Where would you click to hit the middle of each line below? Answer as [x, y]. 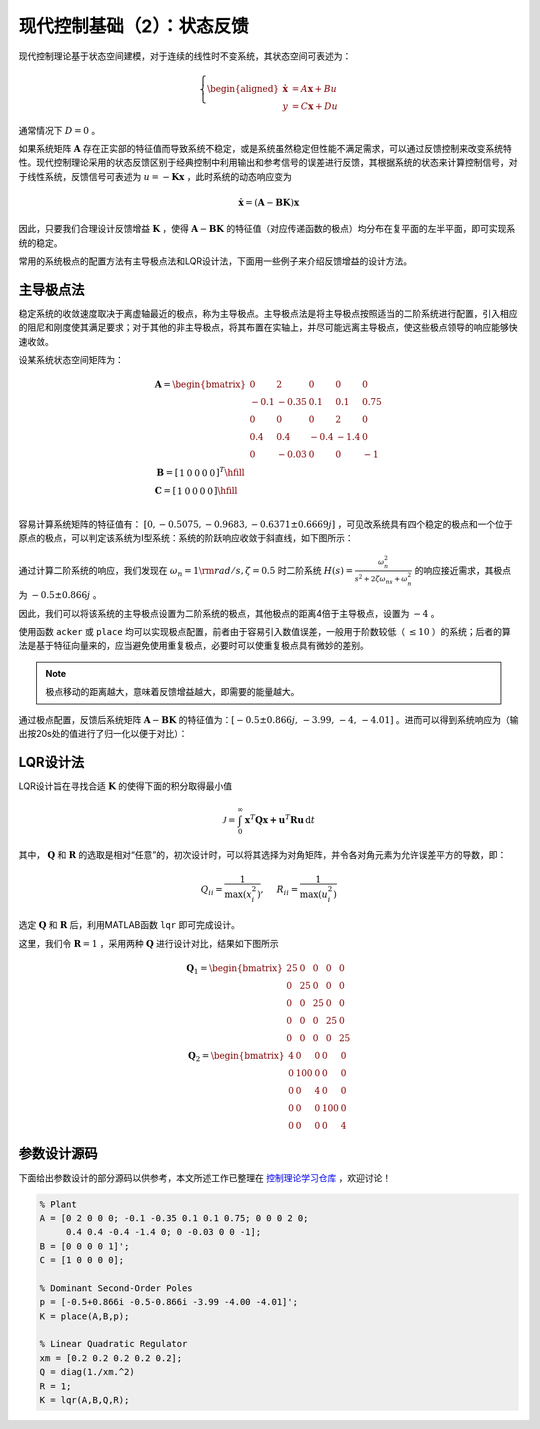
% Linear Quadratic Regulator [113, 1344]
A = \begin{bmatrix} [200, 384]
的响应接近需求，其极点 [463, 570]
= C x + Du [315, 106]
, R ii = [279, 891]
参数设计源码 [58, 1153]
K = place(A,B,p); [84, 1316]
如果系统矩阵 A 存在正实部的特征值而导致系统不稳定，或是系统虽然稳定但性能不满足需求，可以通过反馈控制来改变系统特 [265, 148]
